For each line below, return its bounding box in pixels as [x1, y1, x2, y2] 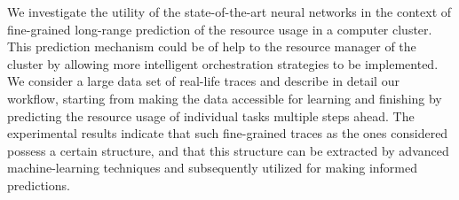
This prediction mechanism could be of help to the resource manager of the [7, 37, 416, 56]
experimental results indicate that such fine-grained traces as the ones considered [7, 124, 448, 142]
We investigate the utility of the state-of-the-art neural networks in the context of [7, 3, 452, 20]
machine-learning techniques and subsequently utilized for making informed [7, 158, 417, 177]
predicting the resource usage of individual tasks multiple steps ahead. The [7, 106, 415, 125]
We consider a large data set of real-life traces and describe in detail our [7, 72, 400, 90]
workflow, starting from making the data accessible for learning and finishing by [7, 88, 442, 107]
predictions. [7, 175, 70, 194]
